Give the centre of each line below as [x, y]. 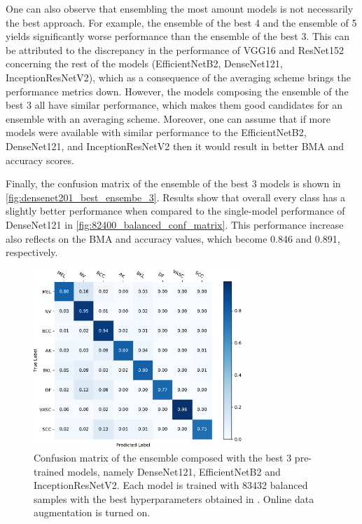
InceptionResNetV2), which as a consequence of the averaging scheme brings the [178, 77]
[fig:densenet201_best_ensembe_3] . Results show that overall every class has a [176, 197]
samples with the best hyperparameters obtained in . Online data [174, 498]
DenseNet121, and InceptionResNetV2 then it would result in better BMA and [175, 146]
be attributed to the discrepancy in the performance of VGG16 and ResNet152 [175, 49]
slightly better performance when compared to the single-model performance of [175, 211]
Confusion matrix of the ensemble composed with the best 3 [163, 458]
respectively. [32, 252]
